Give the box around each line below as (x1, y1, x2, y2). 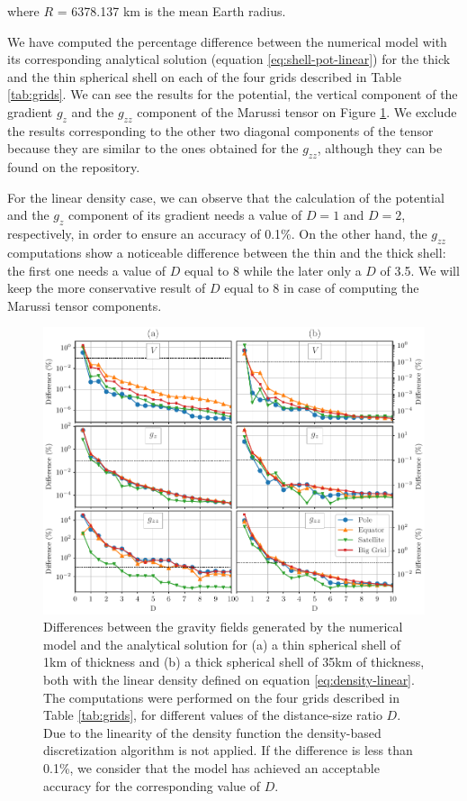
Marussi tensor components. (7, 296, 162, 314)
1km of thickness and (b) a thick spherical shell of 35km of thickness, (43, 652, 425, 671)
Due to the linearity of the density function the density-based (43, 723, 382, 742)
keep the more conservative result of (7, 278, 206, 297)
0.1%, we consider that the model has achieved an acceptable (43, 758, 380, 777)
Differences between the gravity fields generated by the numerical (43, 617, 403, 636)
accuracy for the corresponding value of (43, 776, 260, 795)
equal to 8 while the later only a (184, 260, 362, 279)
